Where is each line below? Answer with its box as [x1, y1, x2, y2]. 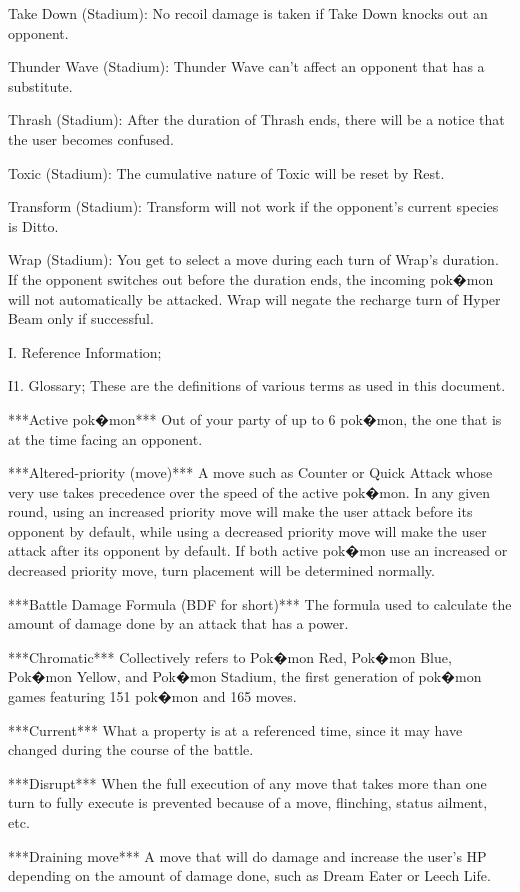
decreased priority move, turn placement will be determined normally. [8, 560, 435, 581]
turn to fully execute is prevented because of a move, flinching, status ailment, [8, 792, 488, 813]
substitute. [8, 75, 73, 96]
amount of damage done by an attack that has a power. [8, 613, 349, 634]
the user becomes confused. [8, 128, 174, 149]
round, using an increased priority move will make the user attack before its [8, 501, 473, 522]
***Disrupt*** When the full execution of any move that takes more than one [8, 772, 487, 793]
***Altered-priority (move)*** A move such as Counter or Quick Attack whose [8, 462, 493, 483]
